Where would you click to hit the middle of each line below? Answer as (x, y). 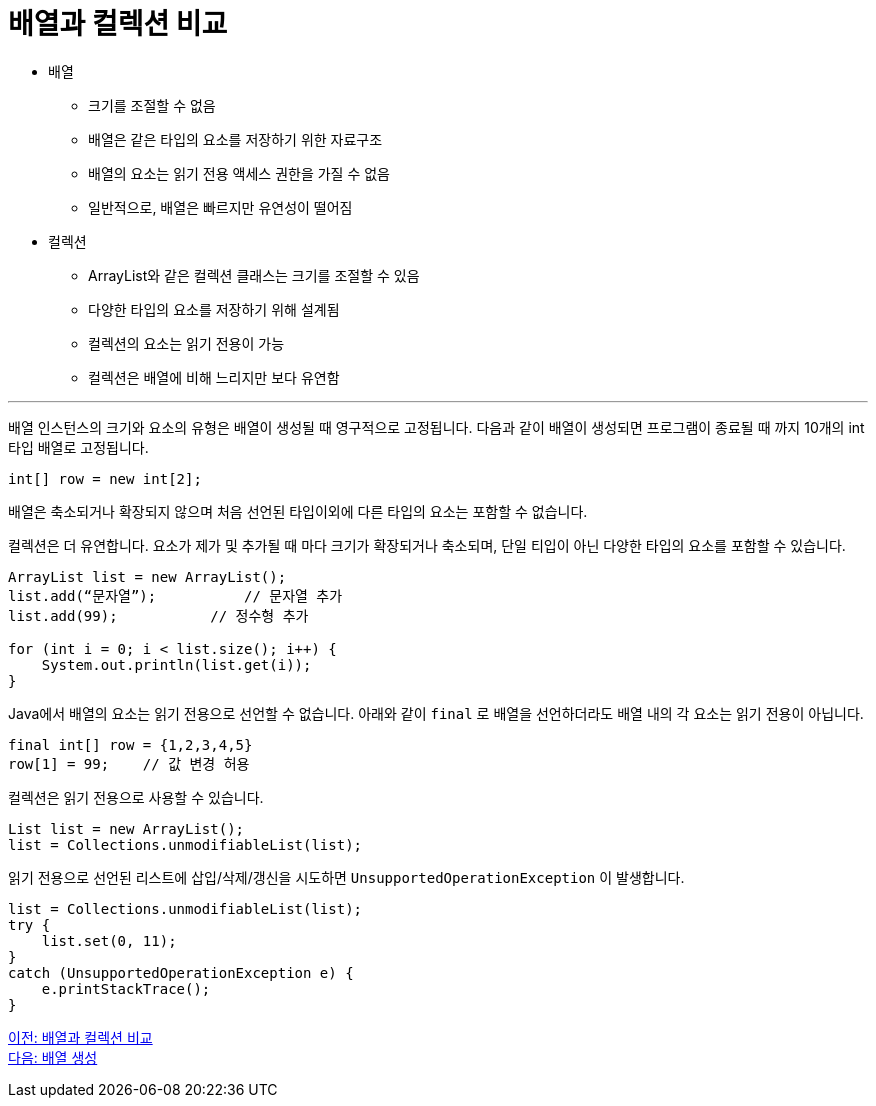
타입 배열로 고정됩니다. (78, 447)
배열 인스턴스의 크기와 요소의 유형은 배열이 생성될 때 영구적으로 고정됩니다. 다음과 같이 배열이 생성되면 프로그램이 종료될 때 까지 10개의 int (436, 427)
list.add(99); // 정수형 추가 (158, 615)
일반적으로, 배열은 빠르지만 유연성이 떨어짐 (220, 207)
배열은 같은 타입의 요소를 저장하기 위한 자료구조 (235, 139)
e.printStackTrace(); (126, 988)
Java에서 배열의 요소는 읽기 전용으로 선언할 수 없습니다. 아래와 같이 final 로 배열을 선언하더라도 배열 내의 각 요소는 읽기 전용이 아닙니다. (436, 713)
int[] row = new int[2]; (105, 478)
